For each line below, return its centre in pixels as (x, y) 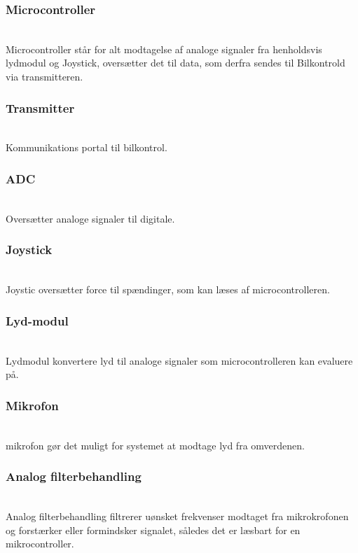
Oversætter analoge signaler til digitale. (90, 218)
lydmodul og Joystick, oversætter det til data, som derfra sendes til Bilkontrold (175, 63)
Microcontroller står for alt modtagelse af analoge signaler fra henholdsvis (164, 49)
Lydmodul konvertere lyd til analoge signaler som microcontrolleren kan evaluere (179, 360)
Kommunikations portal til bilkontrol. (87, 147)
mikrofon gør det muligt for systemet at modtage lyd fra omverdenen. (155, 445)
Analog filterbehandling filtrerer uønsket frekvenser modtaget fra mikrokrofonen (177, 516)
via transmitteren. (44, 76)
